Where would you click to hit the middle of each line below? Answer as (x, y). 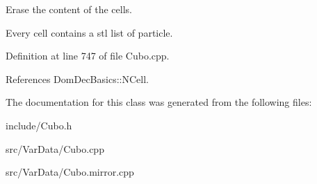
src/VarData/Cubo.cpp (55, 148)
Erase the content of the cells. (69, 9)
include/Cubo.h (39, 125)
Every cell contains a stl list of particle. (89, 32)
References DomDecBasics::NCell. (77, 79)
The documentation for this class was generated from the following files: (159, 102)
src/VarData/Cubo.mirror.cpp (70, 172)
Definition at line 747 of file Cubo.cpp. (88, 56)
